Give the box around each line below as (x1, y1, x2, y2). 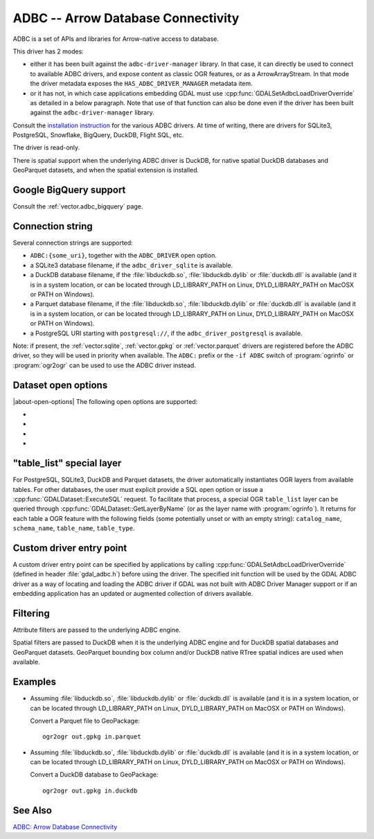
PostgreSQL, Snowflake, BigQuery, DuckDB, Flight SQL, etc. (12, 131, 184, 139)
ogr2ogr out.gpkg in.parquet (42, 733, 141, 741)
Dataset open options (12, 379, 108, 391)
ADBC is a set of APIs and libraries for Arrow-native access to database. (12, 35, 220, 43)
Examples (12, 676, 57, 688)
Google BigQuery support (12, 184, 126, 196)
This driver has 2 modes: (12, 47, 84, 55)
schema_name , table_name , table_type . (12, 524, 135, 533)
